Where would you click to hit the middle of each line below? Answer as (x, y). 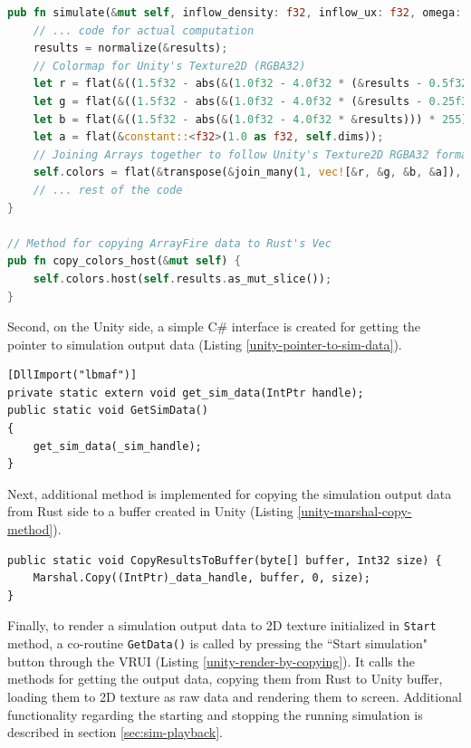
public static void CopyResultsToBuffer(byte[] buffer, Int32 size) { (225, 560)
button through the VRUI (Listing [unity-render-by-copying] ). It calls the (211, 661)
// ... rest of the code (108, 190)
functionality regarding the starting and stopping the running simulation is (215, 714)
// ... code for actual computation (144, 30)
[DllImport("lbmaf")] (72, 375)
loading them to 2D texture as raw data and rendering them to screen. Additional (235, 696)
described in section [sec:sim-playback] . (115, 732)
